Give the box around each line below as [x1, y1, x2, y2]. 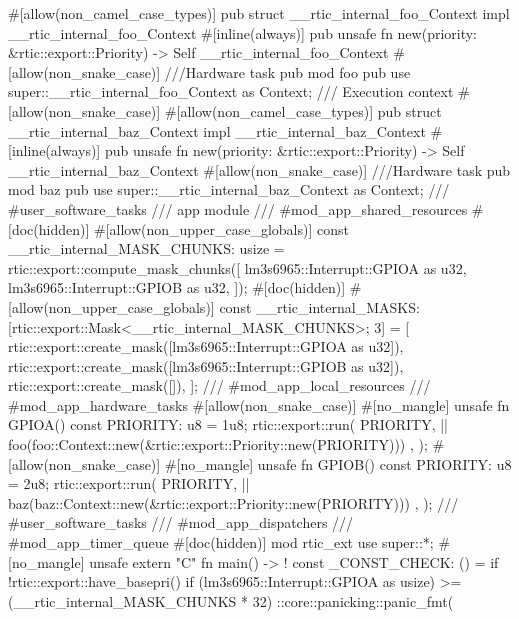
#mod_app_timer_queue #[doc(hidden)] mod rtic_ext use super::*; [8, 532, 434, 553]
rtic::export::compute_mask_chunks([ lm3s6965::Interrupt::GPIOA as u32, [8, 257, 467, 278]
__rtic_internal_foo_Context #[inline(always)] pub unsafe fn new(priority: [8, 22, 478, 43]
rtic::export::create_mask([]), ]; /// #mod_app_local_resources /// [8, 375, 431, 396]
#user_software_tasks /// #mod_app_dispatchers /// [8, 512, 354, 533]
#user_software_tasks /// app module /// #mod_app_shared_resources [8, 198, 468, 219]
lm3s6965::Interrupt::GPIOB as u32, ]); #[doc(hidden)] [8, 277, 346, 298]
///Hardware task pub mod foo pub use [164, 61, 411, 82]
